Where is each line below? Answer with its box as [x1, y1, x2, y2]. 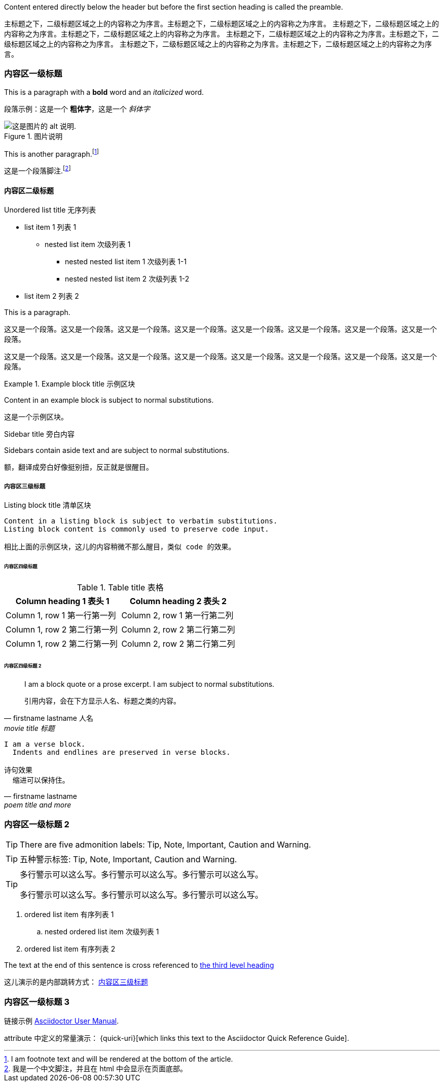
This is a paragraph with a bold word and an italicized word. [4, 87, 204, 96]
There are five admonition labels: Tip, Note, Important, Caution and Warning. [20, 839, 311, 850]
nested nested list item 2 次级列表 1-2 [65, 274, 190, 284]
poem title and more [4, 800, 71, 810]
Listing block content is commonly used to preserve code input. [4, 525, 269, 534]
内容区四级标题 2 [4, 662, 42, 669]
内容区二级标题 [4, 186, 54, 195]
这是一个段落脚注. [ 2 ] [4, 165, 71, 176]
